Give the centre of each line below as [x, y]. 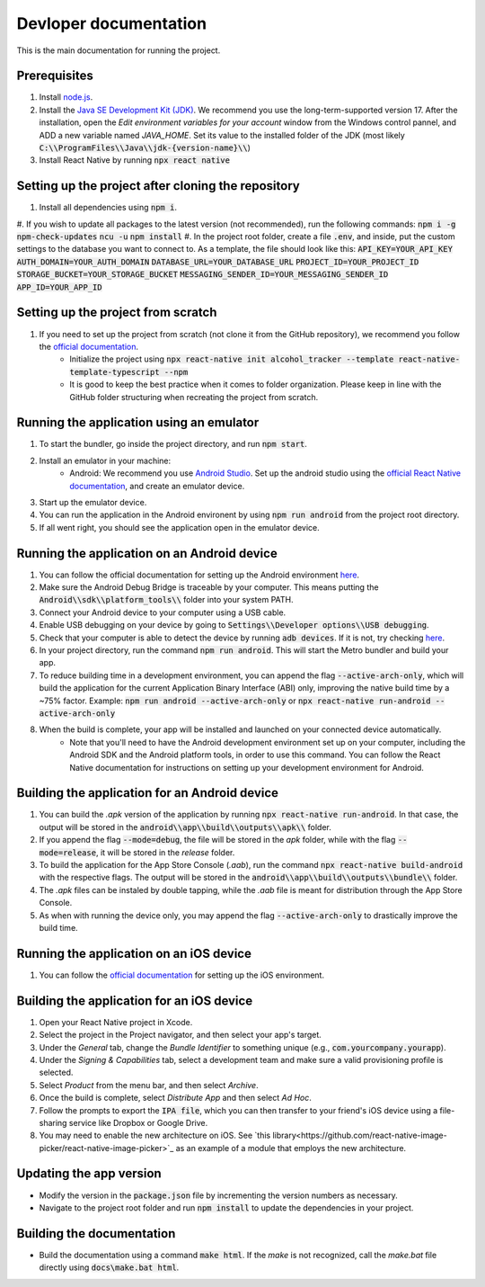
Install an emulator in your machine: [105, 460]
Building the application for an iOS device [135, 1001]
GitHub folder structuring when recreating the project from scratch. [194, 397]
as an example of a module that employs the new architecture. [291, 1148]
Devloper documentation [111, 23]
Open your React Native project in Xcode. [116, 1022]
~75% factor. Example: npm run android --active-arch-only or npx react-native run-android [235, 701]
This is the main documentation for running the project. [119, 50]
